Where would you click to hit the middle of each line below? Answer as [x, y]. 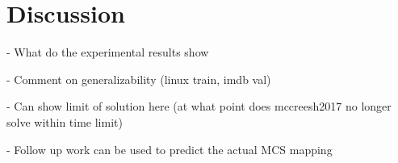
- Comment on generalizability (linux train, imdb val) [139, 79]
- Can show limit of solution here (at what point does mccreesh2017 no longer [199, 106]
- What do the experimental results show [108, 52]
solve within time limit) [65, 121]
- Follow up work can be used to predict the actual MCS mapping [170, 149]
